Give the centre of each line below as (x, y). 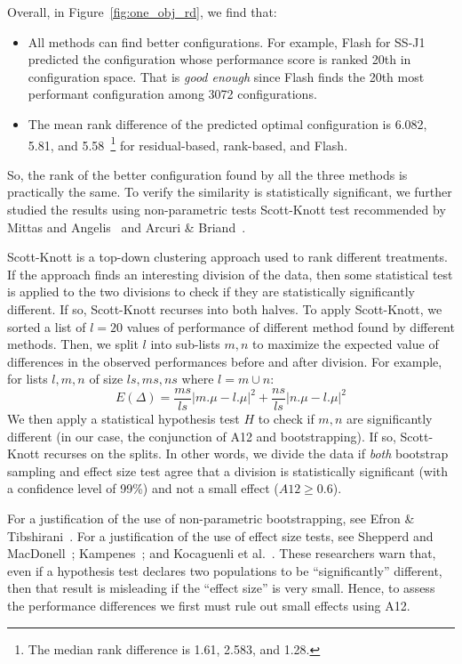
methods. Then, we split (73, 344)
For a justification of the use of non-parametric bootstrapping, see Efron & (211, 518)
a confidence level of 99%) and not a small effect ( (143, 488)
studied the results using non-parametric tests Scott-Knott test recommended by (227, 209)
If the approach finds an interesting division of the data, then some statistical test (230, 274)
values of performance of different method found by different (291, 326)
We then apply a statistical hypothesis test (123, 418)
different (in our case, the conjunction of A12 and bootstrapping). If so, (202, 436)
